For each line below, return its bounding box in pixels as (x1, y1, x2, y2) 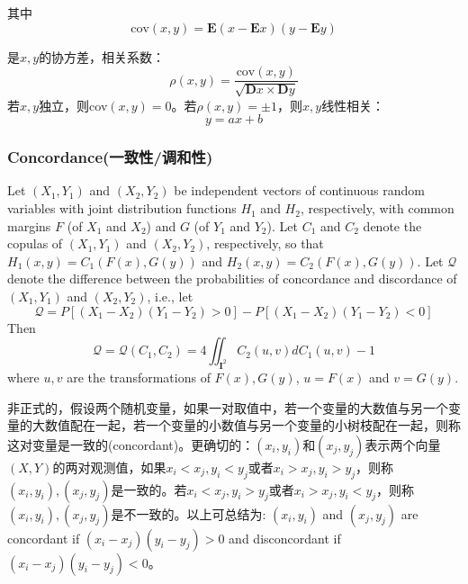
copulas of (7, 234, 63, 253)
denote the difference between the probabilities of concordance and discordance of (7, 269, 457, 288)
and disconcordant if (229, 528, 341, 547)
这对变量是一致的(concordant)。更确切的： (7, 435, 255, 454)
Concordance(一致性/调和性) (7, 146, 213, 168)
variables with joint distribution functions (7, 199, 237, 218)
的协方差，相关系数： (39, 47, 166, 66)
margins (7, 216, 51, 235)
